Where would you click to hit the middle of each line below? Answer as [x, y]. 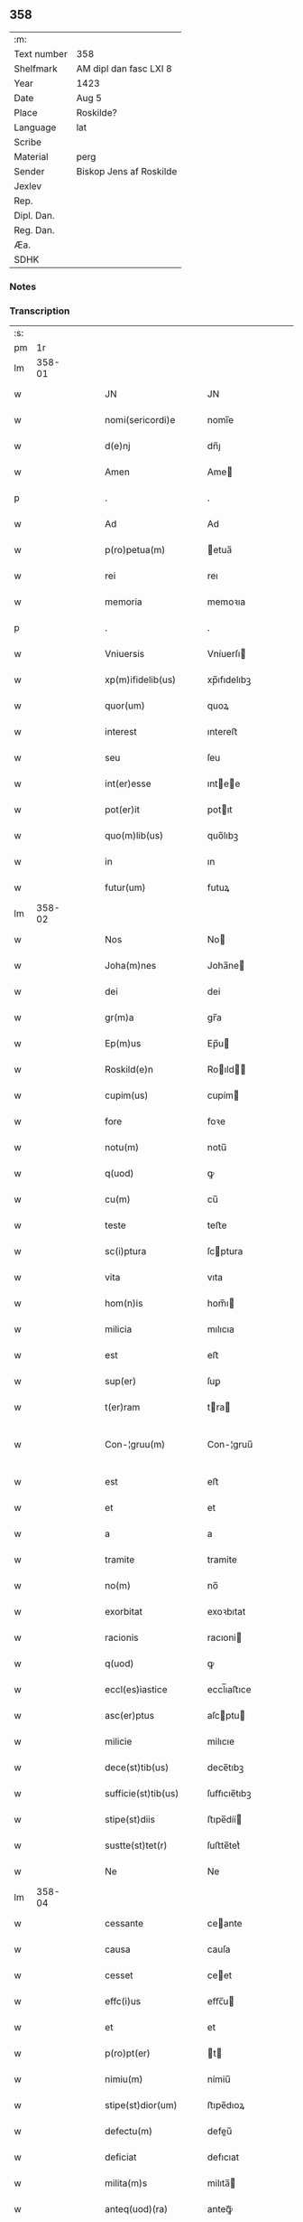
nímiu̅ [219, 2079]
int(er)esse [128, 783]
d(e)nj [118, 446]
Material [31, 156]
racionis [122, 1637]
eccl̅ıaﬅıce [229, 1690]
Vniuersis [125, 654]
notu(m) [122, 1148]
